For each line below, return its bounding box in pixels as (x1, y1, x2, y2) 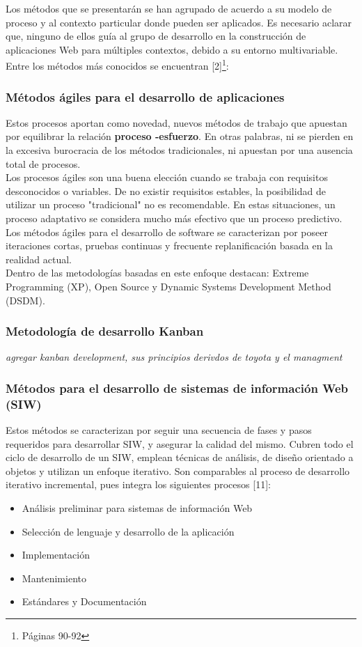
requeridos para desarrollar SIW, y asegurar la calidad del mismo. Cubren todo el (6, 436, 354, 451)
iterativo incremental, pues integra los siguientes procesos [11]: (6, 477, 271, 492)
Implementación (22, 547, 90, 562)
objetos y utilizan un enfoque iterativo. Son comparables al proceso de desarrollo (6, 463, 350, 478)
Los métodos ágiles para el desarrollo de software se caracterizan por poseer (6, 224, 328, 239)
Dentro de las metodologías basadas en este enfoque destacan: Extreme (6, 265, 309, 280)
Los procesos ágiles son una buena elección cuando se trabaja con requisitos (6, 170, 328, 185)
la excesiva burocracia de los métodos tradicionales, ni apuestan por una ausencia (6, 143, 353, 157)
